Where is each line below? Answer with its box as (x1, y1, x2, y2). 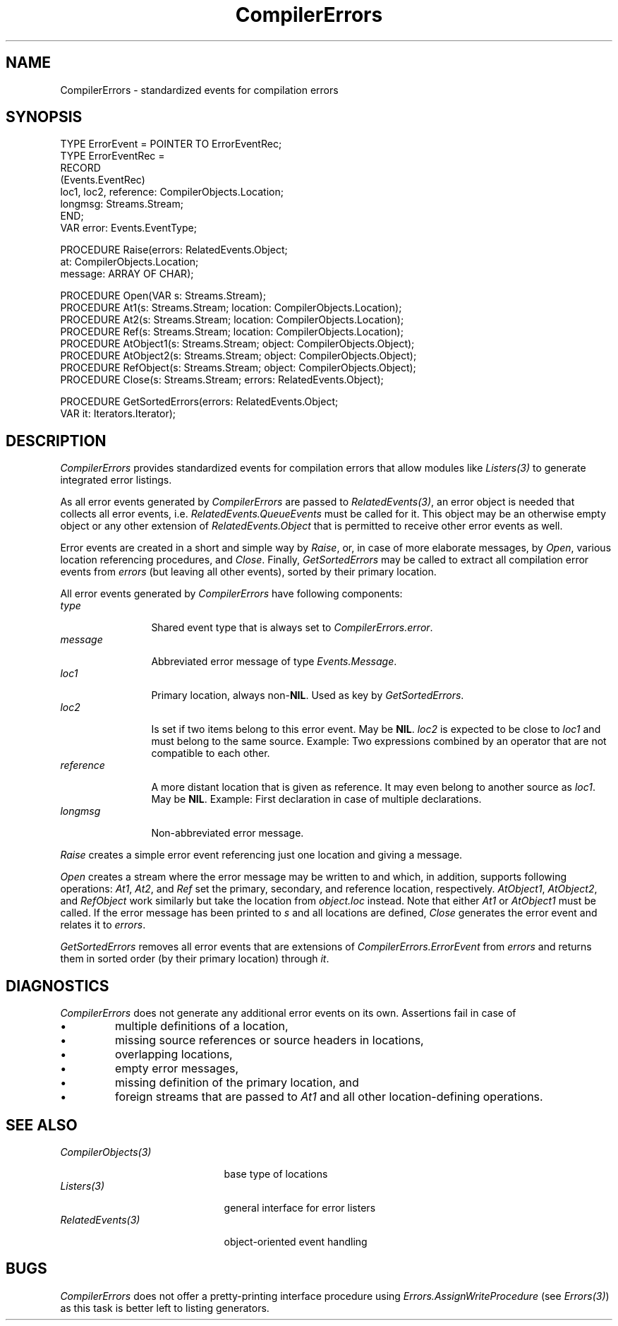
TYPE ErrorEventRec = (60, 150, 165, 162)
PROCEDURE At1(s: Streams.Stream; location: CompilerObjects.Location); (60, 301, 402, 314)
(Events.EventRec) (60, 174, 145, 186)
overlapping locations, (115, 1047, 233, 1062)
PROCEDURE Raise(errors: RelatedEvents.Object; (60, 244, 288, 256)
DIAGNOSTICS (6, 976, 109, 995)
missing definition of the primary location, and (115, 1075, 359, 1090)
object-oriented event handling (224, 1235, 368, 1248)
